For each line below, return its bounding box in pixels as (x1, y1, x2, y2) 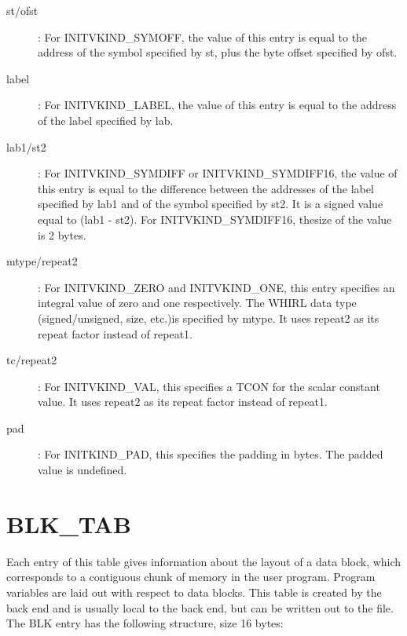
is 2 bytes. (38, 226, 86, 243)
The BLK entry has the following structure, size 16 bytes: (6, 615, 284, 631)
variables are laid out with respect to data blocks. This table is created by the (6, 583, 382, 600)
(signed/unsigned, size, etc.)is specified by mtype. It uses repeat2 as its (38, 309, 379, 326)
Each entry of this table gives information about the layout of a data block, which (6, 553, 401, 569)
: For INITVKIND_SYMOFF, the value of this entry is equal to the (38, 28, 368, 45)
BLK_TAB (6, 507, 131, 539)
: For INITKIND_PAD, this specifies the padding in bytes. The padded (38, 446, 383, 462)
